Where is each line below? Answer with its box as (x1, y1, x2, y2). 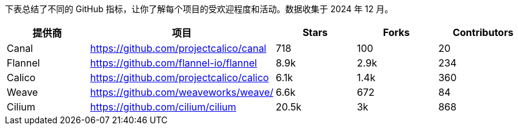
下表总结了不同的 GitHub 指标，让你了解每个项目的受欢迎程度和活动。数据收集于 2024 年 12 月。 (5, 4, 394, 14)
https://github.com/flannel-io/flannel (90, 57, 257, 69)
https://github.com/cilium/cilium (90, 101, 237, 113)
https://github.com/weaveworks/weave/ (90, 86, 274, 98)
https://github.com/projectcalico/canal (90, 42, 267, 54)
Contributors (452, 26, 514, 38)
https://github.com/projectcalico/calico (90, 71, 269, 84)
